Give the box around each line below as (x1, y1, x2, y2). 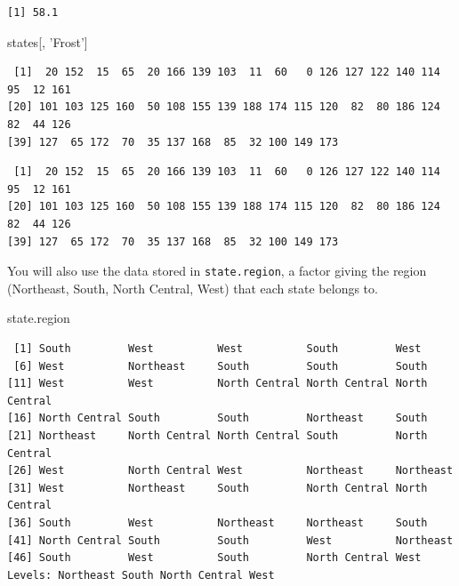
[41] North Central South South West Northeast (7, 534, 454, 547)
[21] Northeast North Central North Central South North (7, 429, 428, 442)
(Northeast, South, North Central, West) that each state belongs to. (7, 278, 378, 297)
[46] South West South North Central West (7, 551, 422, 565)
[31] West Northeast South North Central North (7, 481, 428, 494)
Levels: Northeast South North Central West (7, 568, 275, 582)
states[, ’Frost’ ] (7, 32, 88, 51)
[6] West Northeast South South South (13, 359, 428, 373)
